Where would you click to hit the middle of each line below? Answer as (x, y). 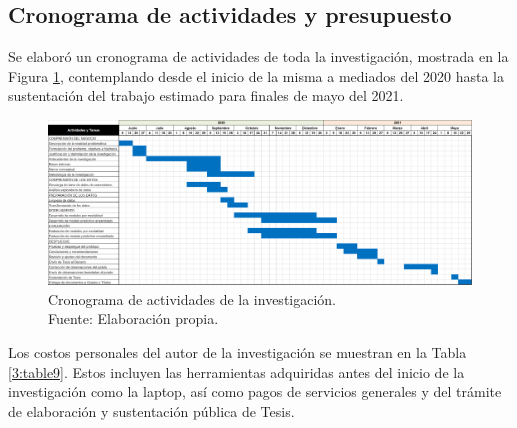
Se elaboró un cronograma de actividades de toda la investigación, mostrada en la (258, 56)
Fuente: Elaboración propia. (133, 318)
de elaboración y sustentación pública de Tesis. (151, 410)
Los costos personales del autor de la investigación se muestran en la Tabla (237, 351)
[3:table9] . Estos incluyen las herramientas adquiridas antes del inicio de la (236, 371)
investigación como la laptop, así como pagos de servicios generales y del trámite (255, 391)
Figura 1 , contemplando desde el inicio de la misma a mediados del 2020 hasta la (256, 75)
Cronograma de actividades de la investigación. (192, 298)
